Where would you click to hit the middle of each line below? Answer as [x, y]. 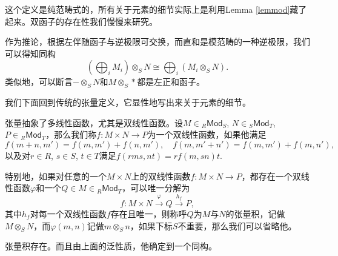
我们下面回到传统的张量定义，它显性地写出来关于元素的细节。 [128, 102]
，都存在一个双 [271, 176]
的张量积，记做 [255, 213]
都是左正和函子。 [171, 82]
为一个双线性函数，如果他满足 [207, 134]
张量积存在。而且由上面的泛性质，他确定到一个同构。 [111, 246]
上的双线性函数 [161, 176]
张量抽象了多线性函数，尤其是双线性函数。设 [94, 122]
